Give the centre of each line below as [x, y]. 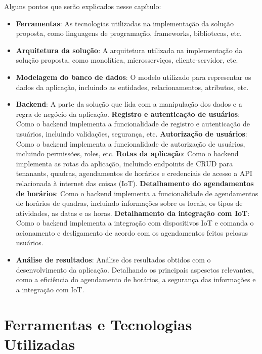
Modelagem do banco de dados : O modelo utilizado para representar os [134, 77]
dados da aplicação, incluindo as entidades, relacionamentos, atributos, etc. [132, 87]
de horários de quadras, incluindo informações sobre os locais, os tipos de [129, 203]
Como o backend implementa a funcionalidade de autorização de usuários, [130, 143]
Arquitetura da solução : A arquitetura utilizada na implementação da [129, 50]
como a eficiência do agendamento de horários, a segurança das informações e [136, 279]
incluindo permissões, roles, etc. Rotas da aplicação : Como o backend [127, 153]
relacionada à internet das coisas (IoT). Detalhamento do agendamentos [135, 183]
